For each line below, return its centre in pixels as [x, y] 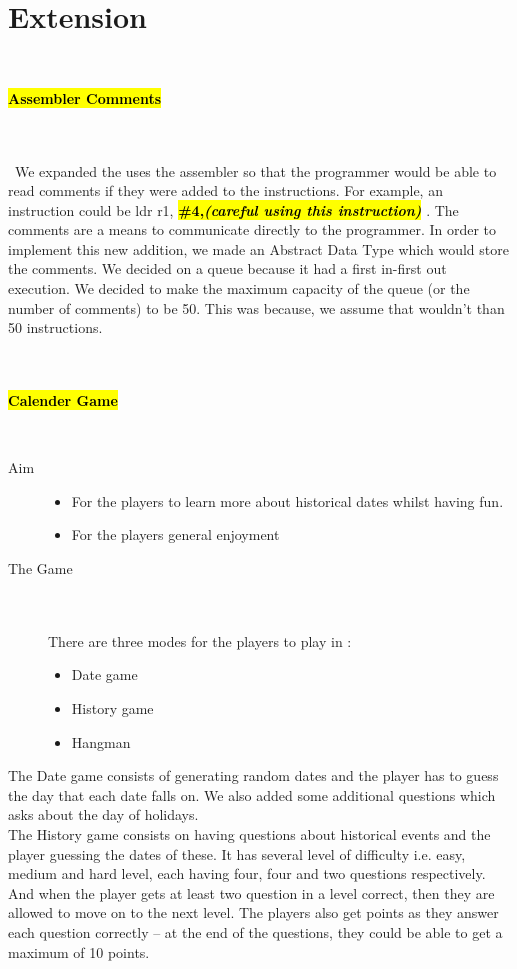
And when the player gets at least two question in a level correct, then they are [251, 892]
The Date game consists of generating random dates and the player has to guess [253, 775]
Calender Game [63, 400]
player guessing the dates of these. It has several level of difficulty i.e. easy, [237, 853]
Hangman [101, 741]
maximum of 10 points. [79, 951]
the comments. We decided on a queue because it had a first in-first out [227, 268]
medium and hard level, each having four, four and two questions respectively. [247, 873]
